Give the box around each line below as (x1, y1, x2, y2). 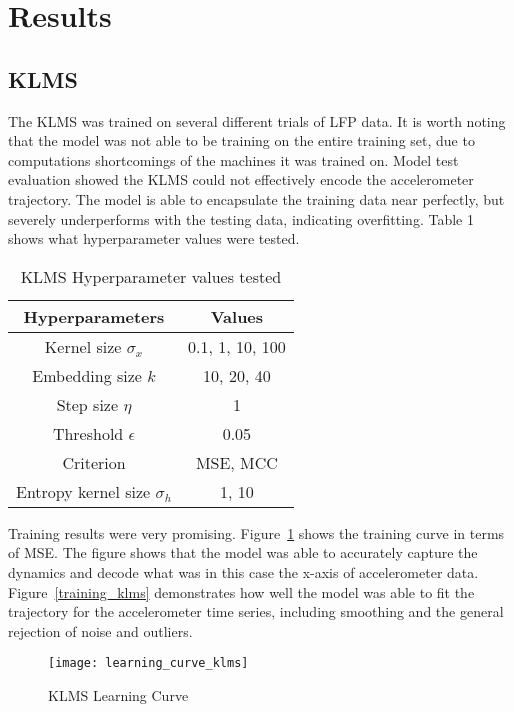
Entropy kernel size (16, 479, 151, 503)
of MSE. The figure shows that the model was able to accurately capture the (8, 542, 478, 563)
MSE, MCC (195, 450, 278, 474)
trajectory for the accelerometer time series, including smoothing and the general (8, 601, 504, 622)
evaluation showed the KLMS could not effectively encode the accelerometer (8, 169, 474, 190)
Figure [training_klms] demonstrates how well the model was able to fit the (8, 581, 475, 602)
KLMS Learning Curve (48, 684, 189, 705)
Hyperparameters (23, 304, 165, 328)
